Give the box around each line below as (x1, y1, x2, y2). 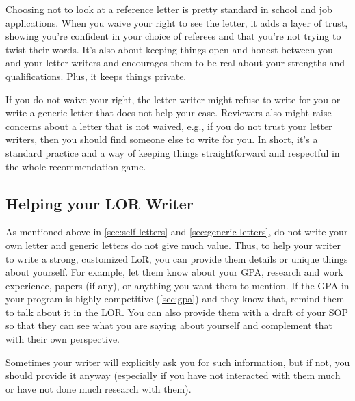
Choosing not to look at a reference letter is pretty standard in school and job (5, 2, 332, 16)
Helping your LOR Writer (5, 192, 194, 214)
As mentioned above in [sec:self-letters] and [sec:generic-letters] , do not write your (5, 224, 348, 239)
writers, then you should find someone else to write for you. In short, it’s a (5, 132, 318, 146)
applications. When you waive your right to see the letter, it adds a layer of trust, (5, 15, 348, 29)
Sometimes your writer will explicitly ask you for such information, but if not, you (5, 354, 350, 369)
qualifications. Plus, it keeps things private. (5, 68, 187, 83)
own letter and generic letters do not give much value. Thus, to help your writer (5, 237, 341, 252)
